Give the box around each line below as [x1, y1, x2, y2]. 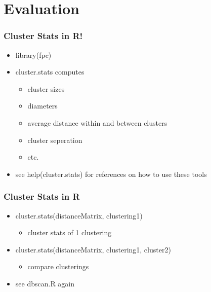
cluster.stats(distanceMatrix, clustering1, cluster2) [15, 244, 171, 254]
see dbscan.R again [15, 278, 75, 288]
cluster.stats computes [15, 66, 85, 77]
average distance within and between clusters [27, 117, 167, 128]
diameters [27, 100, 58, 111]
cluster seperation [27, 134, 82, 145]
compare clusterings [27, 261, 89, 272]
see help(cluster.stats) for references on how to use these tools [15, 168, 207, 179]
